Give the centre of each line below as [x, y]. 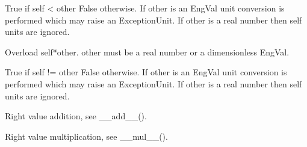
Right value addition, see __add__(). [76, 116]
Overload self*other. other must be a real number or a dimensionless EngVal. [147, 52]
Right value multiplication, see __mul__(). [86, 136]
